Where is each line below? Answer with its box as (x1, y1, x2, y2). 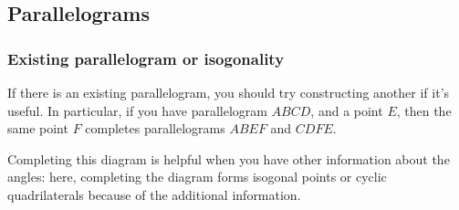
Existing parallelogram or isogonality (7, 47, 285, 69)
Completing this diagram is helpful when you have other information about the (7, 149, 450, 168)
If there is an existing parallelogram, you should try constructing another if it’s (7, 83, 450, 101)
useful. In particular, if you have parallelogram (7, 100, 267, 120)
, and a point (310, 100, 383, 120)
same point (7, 119, 68, 138)
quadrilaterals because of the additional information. (7, 184, 301, 204)
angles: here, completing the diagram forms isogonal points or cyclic (7, 167, 387, 186)
